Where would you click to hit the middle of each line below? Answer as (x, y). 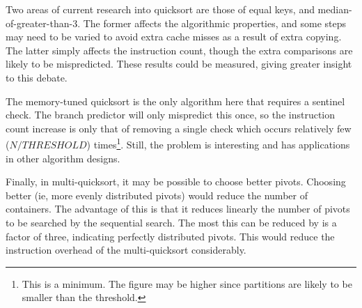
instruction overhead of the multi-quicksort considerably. (126, 250)
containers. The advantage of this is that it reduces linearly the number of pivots (178, 209)
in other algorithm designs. (63, 158)
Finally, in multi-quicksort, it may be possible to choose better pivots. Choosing (176, 182)
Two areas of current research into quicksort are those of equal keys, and (160, 9)
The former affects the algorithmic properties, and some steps (215, 23)
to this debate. (37, 77)
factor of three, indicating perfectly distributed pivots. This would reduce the (170, 236)
